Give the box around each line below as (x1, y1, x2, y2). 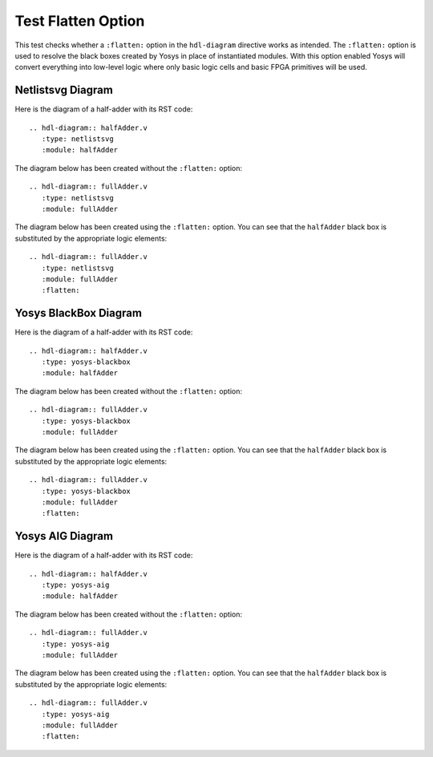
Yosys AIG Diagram (14, 529, 114, 543)
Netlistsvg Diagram (14, 83, 114, 97)
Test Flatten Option (14, 12, 145, 30)
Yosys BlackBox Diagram (14, 306, 142, 320)
